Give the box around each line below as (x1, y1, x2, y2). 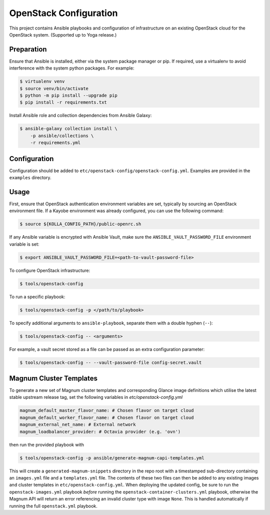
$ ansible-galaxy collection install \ (19, 126, 117, 132)
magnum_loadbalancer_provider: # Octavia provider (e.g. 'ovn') (19, 428, 181, 434)
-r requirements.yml (30, 140, 81, 146)
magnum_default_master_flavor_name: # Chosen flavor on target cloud (19, 408, 194, 413)
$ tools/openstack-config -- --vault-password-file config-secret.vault (19, 359, 202, 365)
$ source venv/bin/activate (19, 86, 88, 91)
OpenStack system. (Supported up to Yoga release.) (9, 32, 117, 38)
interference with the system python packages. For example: (9, 65, 134, 71)
